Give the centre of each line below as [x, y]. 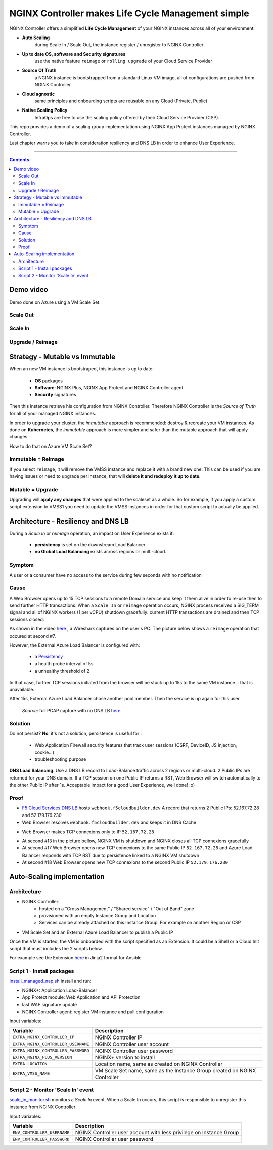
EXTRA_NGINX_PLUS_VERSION [42, 1058]
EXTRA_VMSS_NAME [31, 1074]
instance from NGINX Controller [42, 1107]
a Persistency [49, 657]
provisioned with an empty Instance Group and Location [98, 916]
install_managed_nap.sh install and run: [50, 981]
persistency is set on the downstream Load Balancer [90, 545]
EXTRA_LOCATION [30, 1064]
